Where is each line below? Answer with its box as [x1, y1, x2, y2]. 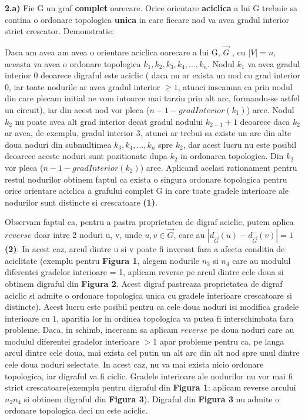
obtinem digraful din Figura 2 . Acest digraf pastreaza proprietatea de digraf [5, 277, 283, 289]
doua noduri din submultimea [5, 138, 112, 150]
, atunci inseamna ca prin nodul [177, 80, 293, 92]
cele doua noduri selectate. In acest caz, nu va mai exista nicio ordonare [5, 358, 264, 371]
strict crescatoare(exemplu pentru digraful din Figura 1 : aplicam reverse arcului [5, 381, 296, 393]
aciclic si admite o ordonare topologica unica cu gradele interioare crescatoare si [5, 289, 292, 301]
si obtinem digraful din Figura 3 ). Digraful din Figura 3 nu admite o [24, 392, 280, 405]
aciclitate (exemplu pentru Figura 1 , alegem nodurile [5, 254, 200, 266]
